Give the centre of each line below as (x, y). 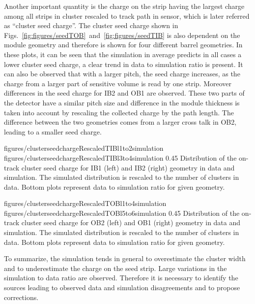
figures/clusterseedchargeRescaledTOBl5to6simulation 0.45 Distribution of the (122, 213)
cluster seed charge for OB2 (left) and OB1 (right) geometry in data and (131, 222)
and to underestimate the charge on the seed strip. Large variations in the (115, 268)
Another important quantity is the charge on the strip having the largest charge (124, 6)
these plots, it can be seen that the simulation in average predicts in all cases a (123, 54)
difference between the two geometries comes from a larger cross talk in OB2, (120, 122)
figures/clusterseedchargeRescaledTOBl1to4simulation (85, 203)
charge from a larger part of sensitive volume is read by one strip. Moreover (118, 83)
